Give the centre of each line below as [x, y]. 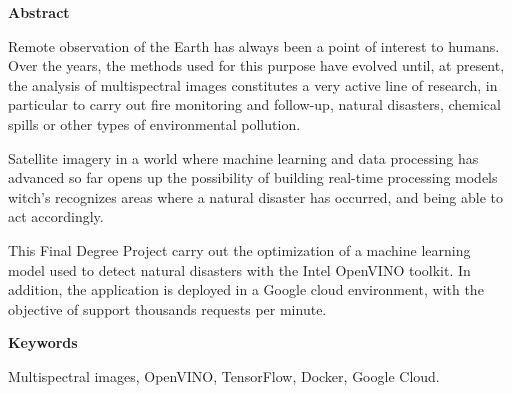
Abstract [39, 12]
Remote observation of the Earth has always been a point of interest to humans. [254, 45]
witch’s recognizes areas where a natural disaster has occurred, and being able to [255, 196]
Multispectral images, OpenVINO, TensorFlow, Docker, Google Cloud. [224, 375]
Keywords [43, 342]
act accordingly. [56, 216]
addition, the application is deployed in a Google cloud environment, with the [246, 289]
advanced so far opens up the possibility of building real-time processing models [253, 177]
